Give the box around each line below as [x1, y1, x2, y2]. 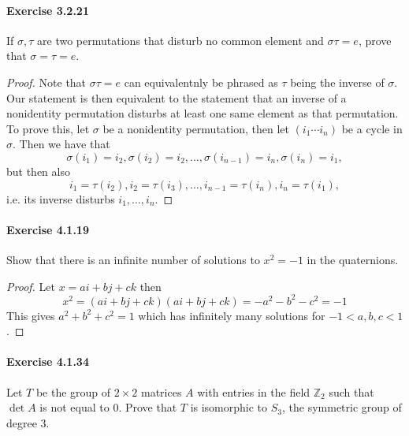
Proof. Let [6, 278, 55, 294]
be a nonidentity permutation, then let [102, 120, 289, 136]
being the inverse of [290, 73, 385, 90]
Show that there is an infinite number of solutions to [6, 251, 260, 267]
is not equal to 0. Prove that [39, 399, 177, 416]
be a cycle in [341, 120, 403, 136]
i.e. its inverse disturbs [6, 190, 115, 207]
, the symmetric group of [282, 399, 402, 416]
